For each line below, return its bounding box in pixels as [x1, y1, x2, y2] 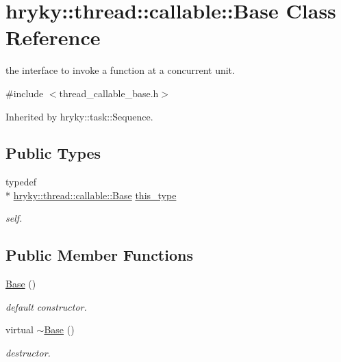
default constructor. [5, 299, 87, 313]
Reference [5, 23, 101, 51]
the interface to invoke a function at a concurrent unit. [5, 63, 235, 77]
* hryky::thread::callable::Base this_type [5, 188, 177, 202]
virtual [5, 322, 34, 337]
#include [5, 86, 44, 100]
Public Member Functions [5, 244, 193, 266]
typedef [5, 174, 37, 189]
